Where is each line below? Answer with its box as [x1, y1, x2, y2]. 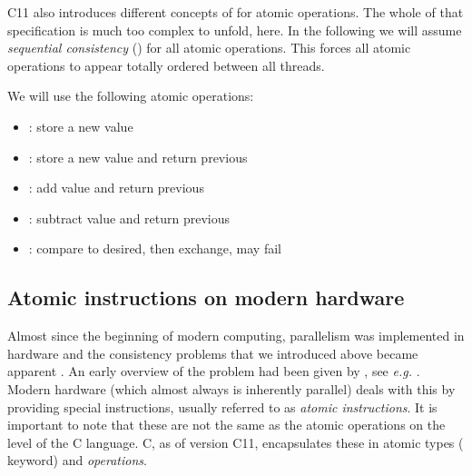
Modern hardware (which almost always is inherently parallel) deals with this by [7, 379, 456, 398]
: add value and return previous [28, 178, 204, 197]
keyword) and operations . [7, 451, 147, 470]
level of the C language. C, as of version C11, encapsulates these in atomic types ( [7, 432, 464, 451]
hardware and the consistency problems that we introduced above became [7, 343, 418, 362]
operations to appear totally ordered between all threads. [7, 55, 325, 74]
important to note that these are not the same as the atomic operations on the [7, 415, 446, 434]
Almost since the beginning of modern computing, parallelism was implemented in [7, 326, 465, 345]
